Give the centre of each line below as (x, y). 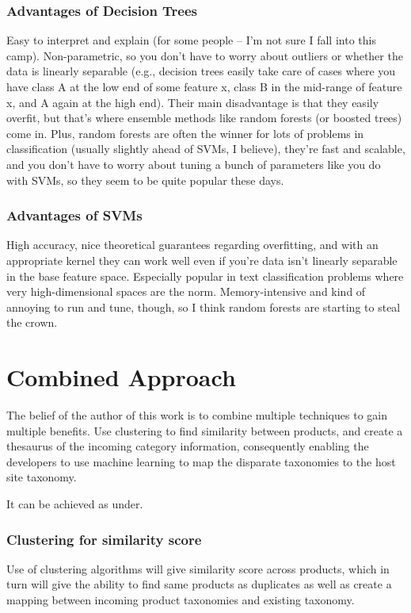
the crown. (32, 322)
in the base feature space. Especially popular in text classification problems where (205, 276)
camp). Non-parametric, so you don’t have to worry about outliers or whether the (205, 55)
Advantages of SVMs (74, 215)
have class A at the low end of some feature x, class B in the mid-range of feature (204, 86)
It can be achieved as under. (75, 504)
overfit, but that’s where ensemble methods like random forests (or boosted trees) (204, 118)
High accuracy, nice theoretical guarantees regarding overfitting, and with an (192, 245)
